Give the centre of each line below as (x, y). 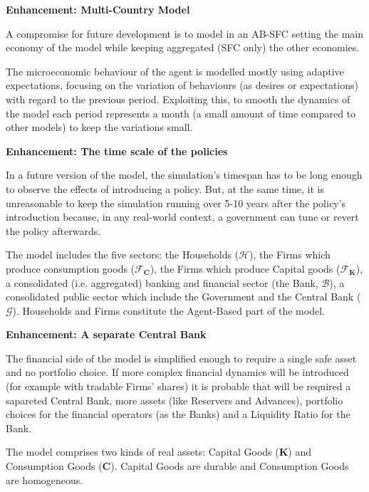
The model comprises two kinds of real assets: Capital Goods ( (142, 452)
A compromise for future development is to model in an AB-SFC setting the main (184, 33)
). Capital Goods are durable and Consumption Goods (230, 466)
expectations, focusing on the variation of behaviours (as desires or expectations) (182, 85)
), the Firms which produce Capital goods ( (245, 268)
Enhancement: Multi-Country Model (98, 9)
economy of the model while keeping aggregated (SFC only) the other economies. (183, 47)
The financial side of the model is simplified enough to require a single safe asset (181, 358)
